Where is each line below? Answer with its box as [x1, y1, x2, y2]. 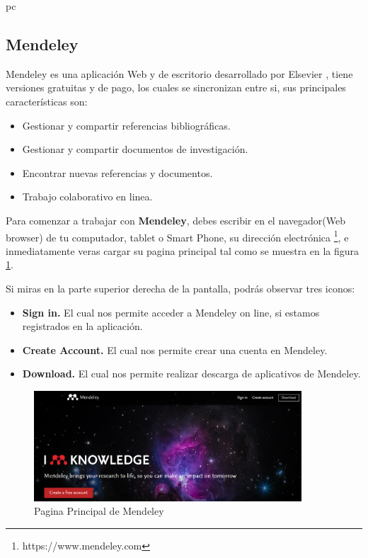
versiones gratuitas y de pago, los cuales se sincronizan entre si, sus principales [6, 80, 346, 95]
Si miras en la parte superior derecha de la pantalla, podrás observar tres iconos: [6, 280, 355, 295]
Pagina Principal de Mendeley [34, 503, 164, 518]
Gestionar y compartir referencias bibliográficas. [22, 118, 231, 132]
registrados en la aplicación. [22, 319, 143, 334]
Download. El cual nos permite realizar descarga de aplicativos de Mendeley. [22, 366, 361, 381]
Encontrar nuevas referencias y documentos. [22, 165, 213, 180]
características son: [6, 93, 88, 108]
